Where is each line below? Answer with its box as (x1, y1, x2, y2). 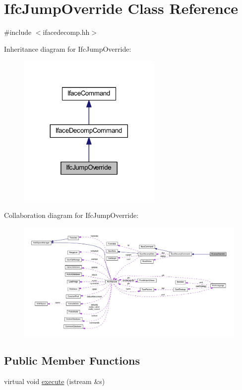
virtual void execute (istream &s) (4, 376, 105, 386)
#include (4, 27, 32, 37)
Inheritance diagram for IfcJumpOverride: (4, 43, 131, 54)
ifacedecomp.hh (43, 27, 90, 37)
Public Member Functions (4, 352, 140, 368)
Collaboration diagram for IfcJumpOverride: (4, 210, 139, 220)
